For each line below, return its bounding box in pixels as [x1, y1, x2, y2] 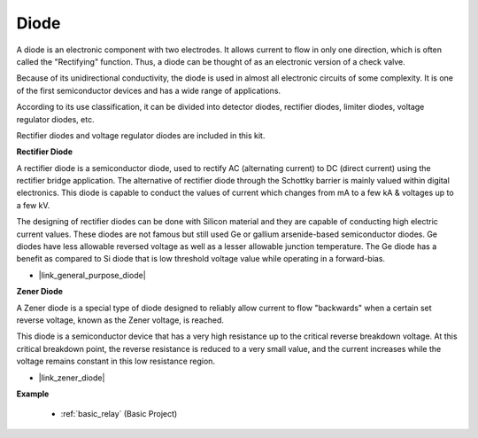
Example [16, 388, 50, 399]
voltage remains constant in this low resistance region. [16, 356, 216, 367]
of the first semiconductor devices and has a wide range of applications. [16, 85, 281, 96]
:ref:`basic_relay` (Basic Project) [60, 409, 178, 419]
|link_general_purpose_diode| [38, 270, 146, 280]
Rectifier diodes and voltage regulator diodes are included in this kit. [16, 129, 266, 141]
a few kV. [16, 199, 50, 210]
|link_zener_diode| [38, 372, 105, 383]
